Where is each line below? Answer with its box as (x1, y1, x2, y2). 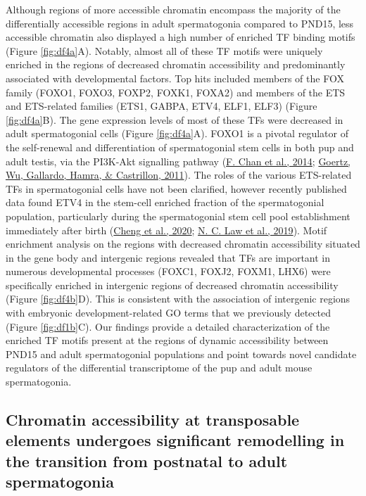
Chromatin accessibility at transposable (6, 409, 300, 431)
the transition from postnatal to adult (6, 450, 288, 471)
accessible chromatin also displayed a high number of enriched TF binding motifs (6, 30, 355, 44)
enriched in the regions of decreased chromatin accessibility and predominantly (6, 57, 346, 72)
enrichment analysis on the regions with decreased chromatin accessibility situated (6, 236, 360, 251)
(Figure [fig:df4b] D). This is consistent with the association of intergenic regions (6, 291, 351, 306)
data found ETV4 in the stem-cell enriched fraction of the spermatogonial (6, 195, 324, 210)
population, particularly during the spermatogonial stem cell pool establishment (6, 208, 351, 223)
